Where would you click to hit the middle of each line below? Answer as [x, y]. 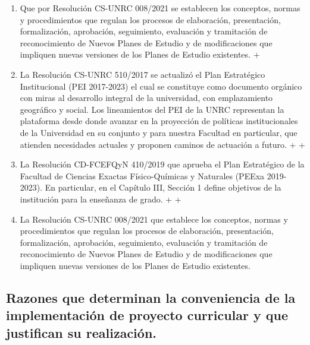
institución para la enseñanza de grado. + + [101, 199]
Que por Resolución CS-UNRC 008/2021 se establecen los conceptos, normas [160, 8]
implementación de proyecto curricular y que [147, 315]
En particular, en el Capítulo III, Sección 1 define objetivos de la [163, 187]
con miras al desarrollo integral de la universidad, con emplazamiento [146, 98]
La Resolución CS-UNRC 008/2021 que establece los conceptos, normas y [154, 219]
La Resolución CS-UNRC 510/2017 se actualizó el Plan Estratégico [143, 74]
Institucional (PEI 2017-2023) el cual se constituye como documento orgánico [161, 86]
